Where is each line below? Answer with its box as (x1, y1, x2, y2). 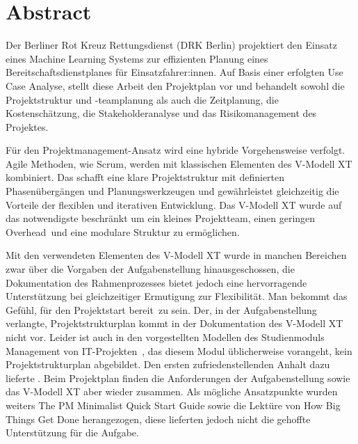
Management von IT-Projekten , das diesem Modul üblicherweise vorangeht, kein (6, 343, 352, 358)
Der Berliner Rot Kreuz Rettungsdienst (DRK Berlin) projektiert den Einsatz (6, 38, 337, 52)
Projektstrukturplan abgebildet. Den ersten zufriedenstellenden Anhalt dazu (6, 357, 330, 372)
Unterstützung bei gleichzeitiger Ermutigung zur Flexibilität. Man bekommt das (6, 289, 348, 303)
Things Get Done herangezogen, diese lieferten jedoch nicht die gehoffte (6, 411, 311, 426)
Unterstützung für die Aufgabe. (6, 425, 139, 440)
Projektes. (6, 119, 49, 134)
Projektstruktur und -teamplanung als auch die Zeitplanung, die (6, 92, 279, 106)
